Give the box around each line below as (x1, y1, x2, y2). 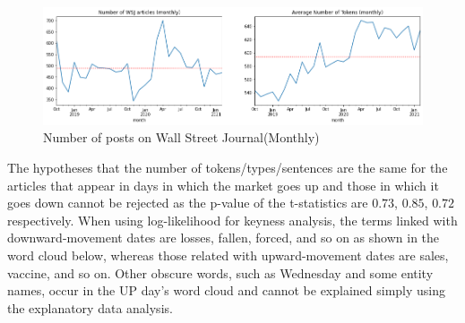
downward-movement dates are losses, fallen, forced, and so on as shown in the (7, 228, 440, 247)
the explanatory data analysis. (7, 298, 173, 317)
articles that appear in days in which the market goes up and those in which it (7, 175, 439, 194)
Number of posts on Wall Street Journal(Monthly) (43, 128, 320, 147)
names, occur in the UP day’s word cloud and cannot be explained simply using (7, 281, 446, 300)
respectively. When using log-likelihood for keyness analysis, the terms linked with (7, 210, 458, 229)
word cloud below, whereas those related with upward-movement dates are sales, (7, 245, 449, 264)
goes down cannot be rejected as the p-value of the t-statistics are (7, 193, 368, 212)
